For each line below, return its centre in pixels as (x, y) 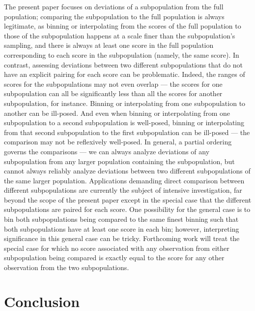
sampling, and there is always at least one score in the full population (109, 45)
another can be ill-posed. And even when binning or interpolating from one (117, 113)
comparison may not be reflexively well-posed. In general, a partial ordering (118, 142)
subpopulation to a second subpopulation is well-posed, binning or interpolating (124, 122)
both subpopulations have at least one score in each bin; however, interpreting (122, 228)
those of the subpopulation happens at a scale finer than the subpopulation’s (120, 35)
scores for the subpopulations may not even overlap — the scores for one (113, 84)
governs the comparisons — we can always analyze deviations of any (107, 151)
